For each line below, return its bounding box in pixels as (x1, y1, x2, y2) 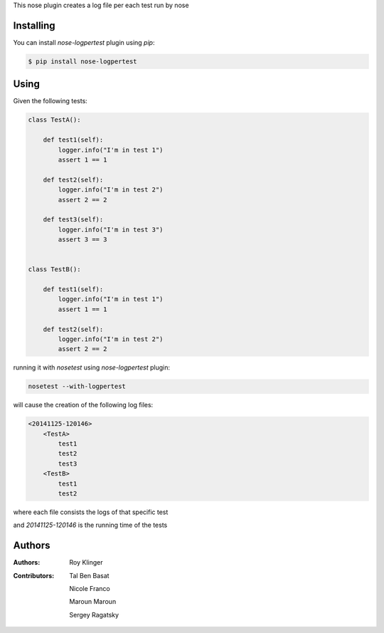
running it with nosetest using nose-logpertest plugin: (13, 363, 171, 372)
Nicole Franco (69, 585, 110, 593)
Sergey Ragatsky (69, 610, 119, 619)
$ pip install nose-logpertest (28, 57, 138, 66)
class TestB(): (28, 266, 81, 273)
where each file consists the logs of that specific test (13, 508, 169, 516)
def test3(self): (43, 216, 104, 224)
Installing (13, 19, 56, 31)
